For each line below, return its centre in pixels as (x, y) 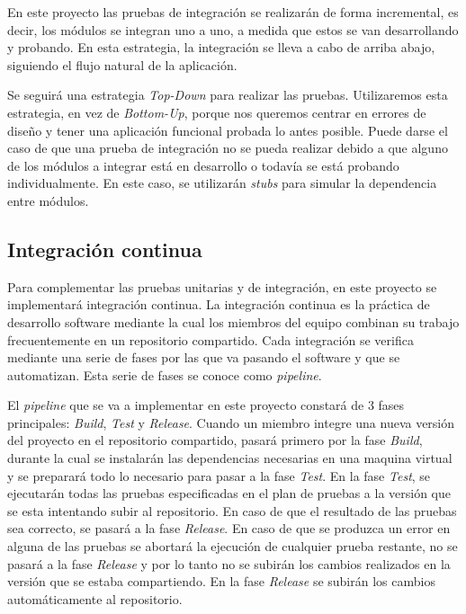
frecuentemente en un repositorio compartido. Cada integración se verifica (211, 339)
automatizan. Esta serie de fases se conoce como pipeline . (165, 374)
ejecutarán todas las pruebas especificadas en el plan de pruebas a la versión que (229, 493)
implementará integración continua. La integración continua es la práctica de (219, 304)
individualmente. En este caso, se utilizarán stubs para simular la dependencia (222, 183)
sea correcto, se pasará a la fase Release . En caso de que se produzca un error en (229, 528)
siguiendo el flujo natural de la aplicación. (122, 64)
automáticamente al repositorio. (95, 598)
